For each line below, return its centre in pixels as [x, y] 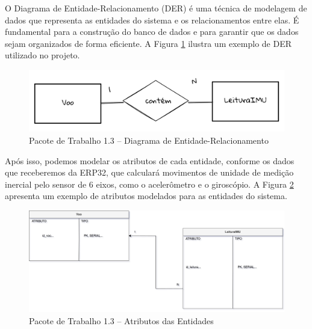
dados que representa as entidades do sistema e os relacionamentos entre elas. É [152, 20]
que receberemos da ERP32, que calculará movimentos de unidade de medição [149, 172]
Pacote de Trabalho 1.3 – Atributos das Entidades [121, 320]
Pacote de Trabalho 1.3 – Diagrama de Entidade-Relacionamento [149, 140]
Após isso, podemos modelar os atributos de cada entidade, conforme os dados [150, 160]
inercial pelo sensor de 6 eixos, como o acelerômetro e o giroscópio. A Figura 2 [149, 184]
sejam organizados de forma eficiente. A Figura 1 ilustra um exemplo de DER [148, 43]
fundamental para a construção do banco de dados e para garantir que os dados [152, 32]
